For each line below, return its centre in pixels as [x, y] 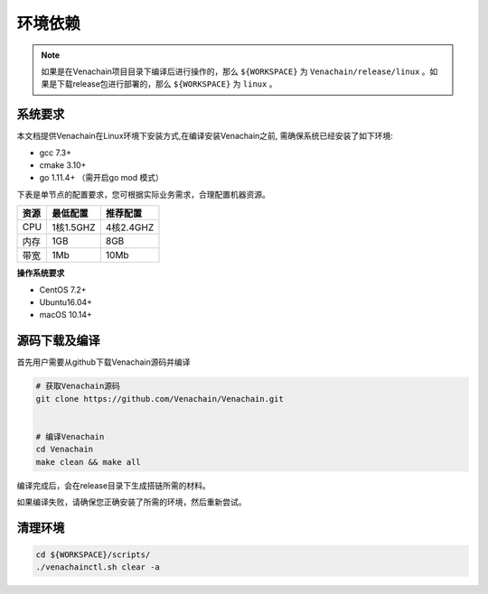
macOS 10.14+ [66, 315]
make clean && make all [89, 462]
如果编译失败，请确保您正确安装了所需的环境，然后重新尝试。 [131, 502]
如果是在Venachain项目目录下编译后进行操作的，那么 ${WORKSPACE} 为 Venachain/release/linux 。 [235, 71]
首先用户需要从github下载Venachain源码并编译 [103, 362]
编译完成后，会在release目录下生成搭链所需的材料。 [114, 485]
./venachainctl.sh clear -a [98, 567]
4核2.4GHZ [130, 227]
